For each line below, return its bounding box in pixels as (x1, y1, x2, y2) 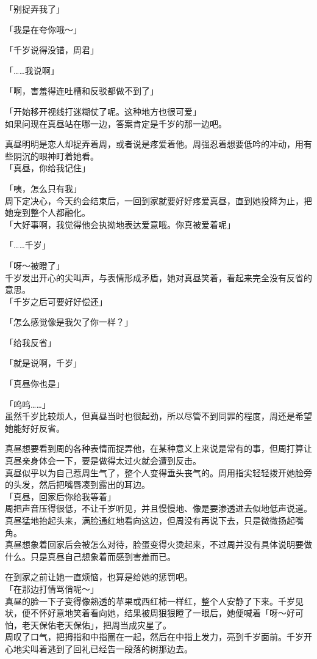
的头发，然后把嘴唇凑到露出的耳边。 (5, 478, 150, 491)
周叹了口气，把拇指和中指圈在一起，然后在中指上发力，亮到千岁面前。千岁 (5, 630, 304, 643)
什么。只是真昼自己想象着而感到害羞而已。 (5, 550, 176, 562)
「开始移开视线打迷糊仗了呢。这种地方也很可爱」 (5, 105, 201, 117)
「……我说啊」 (5, 64, 59, 76)
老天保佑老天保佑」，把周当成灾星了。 (21, 618, 171, 631)
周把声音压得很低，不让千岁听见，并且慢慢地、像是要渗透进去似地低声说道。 (5, 502, 312, 515)
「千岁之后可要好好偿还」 (5, 295, 107, 307)
